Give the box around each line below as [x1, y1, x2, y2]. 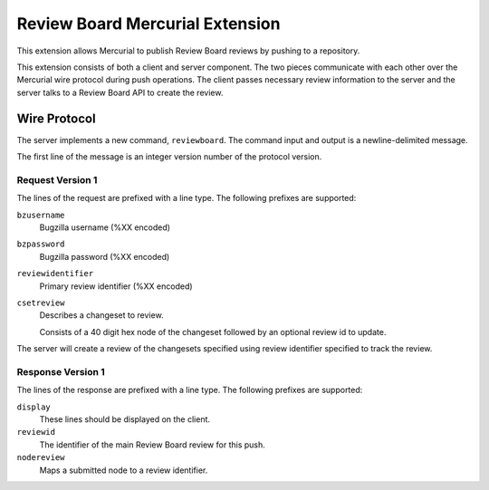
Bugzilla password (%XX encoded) [39, 251, 170, 262]
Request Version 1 [16, 173, 98, 186]
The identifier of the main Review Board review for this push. [39, 439, 266, 450]
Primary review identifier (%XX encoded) [39, 281, 194, 292]
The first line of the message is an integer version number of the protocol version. [16, 151, 322, 162]
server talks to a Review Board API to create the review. [16, 87, 224, 98]
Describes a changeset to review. [39, 310, 164, 321]
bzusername [16, 209, 65, 220]
